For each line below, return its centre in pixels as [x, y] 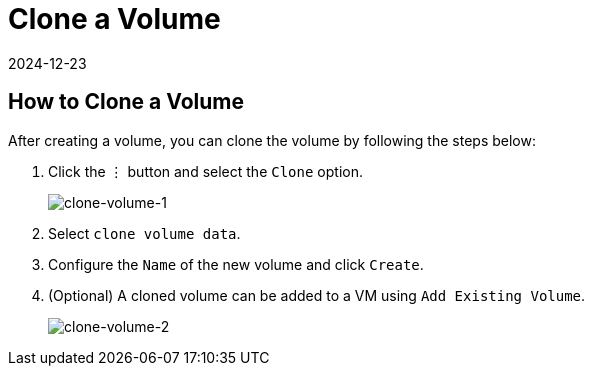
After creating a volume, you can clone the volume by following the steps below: [272, 140]
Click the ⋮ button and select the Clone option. [205, 171]
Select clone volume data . [144, 233]
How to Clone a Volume [126, 102]
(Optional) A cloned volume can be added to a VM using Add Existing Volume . [317, 295]
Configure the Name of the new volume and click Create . [236, 264]
